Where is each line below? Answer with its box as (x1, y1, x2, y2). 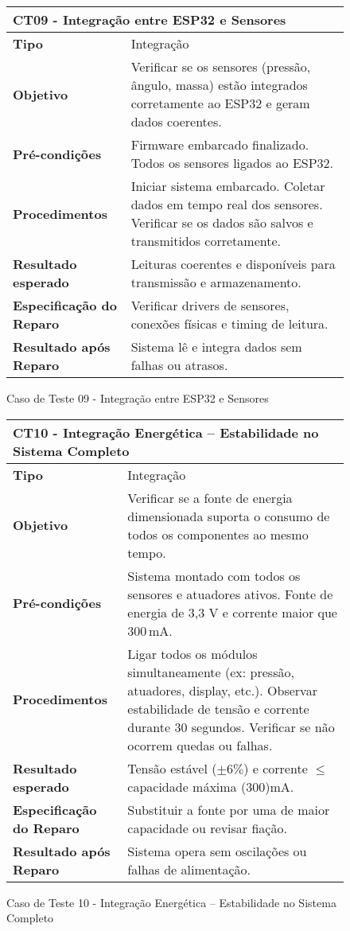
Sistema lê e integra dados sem (130, 337, 302, 356)
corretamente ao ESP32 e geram (130, 94, 310, 112)
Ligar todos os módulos (127, 644, 258, 663)
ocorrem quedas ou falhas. (127, 735, 273, 754)
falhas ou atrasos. (130, 356, 228, 374)
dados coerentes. (130, 112, 222, 130)
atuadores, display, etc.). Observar (127, 680, 317, 699)
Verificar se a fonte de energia (127, 488, 293, 507)
